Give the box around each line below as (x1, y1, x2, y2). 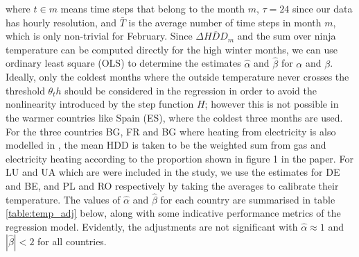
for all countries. (37, 233, 107, 248)
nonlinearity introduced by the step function (6, 97, 194, 111)
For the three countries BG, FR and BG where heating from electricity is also (6, 124, 336, 138)
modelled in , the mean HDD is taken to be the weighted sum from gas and (6, 138, 326, 152)
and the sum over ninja (237, 28, 336, 43)
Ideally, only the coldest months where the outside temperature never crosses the (6, 69, 349, 84)
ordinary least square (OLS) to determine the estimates (6, 56, 241, 70)
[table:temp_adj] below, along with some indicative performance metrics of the (6, 206, 341, 220)
